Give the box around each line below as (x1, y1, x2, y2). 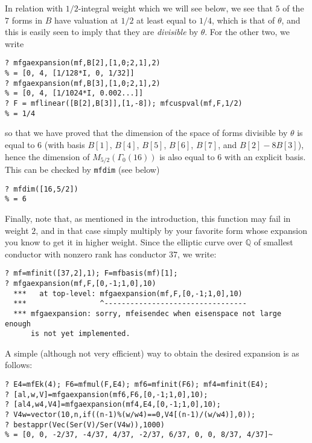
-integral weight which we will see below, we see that (78, 2, 273, 14)
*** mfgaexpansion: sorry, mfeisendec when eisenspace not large (13, 309, 282, 318)
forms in (11, 13, 42, 26)
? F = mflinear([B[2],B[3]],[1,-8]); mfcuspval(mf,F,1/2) (5, 99, 243, 108)
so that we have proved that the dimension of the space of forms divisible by (5, 126, 288, 139)
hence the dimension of (5, 150, 90, 163)
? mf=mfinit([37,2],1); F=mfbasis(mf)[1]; (5, 269, 178, 278)
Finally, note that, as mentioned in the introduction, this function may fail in (5, 212, 291, 224)
